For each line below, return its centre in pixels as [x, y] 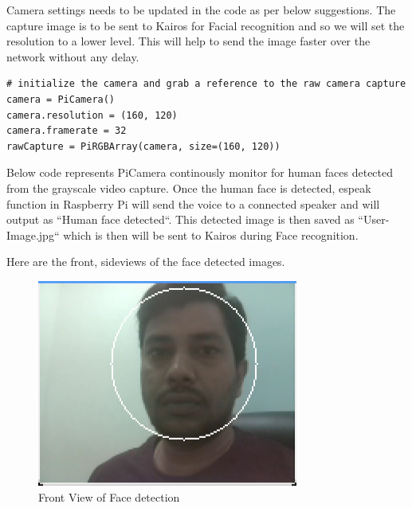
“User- [374, 219]
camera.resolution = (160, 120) [92, 115]
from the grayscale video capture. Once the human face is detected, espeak [189, 188]
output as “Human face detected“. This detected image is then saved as [180, 219]
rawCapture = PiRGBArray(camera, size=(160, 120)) [143, 146]
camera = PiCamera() [61, 99]
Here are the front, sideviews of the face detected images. [146, 262]
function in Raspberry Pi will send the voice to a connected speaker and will [193, 203]
